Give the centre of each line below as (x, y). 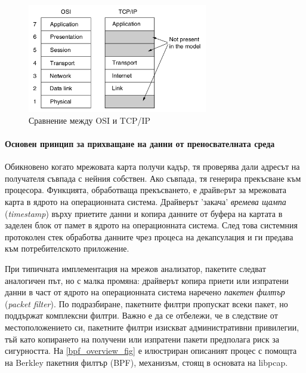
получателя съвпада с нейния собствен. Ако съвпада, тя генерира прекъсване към (153, 178)
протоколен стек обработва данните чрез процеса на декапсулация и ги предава (149, 236)
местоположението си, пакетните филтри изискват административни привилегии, (152, 327)
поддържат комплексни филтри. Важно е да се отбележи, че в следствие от (141, 315)
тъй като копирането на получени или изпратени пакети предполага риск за (142, 339)
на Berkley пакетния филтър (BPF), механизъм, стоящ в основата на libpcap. (146, 362)
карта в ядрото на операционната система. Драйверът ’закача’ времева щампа (146, 202)
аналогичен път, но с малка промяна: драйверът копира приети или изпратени (147, 280)
